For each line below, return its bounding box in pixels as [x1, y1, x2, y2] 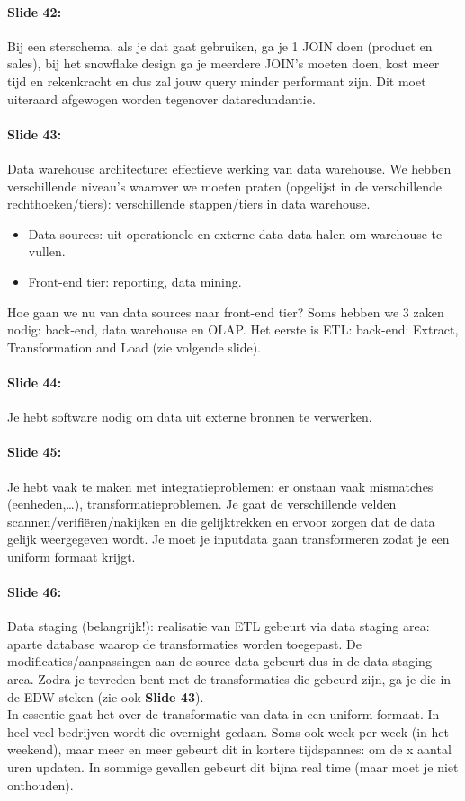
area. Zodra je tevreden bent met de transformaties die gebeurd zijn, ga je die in [7, 670, 452, 689]
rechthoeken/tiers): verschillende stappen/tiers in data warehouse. [7, 194, 371, 213]
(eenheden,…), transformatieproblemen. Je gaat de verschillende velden [7, 494, 397, 513]
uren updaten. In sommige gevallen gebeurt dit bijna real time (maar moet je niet [7, 758, 459, 777]
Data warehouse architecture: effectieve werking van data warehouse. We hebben [7, 158, 452, 177]
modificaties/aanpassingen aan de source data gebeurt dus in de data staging [7, 652, 432, 671]
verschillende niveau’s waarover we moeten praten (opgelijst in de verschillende [7, 176, 443, 195]
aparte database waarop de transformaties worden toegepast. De [7, 634, 362, 653]
